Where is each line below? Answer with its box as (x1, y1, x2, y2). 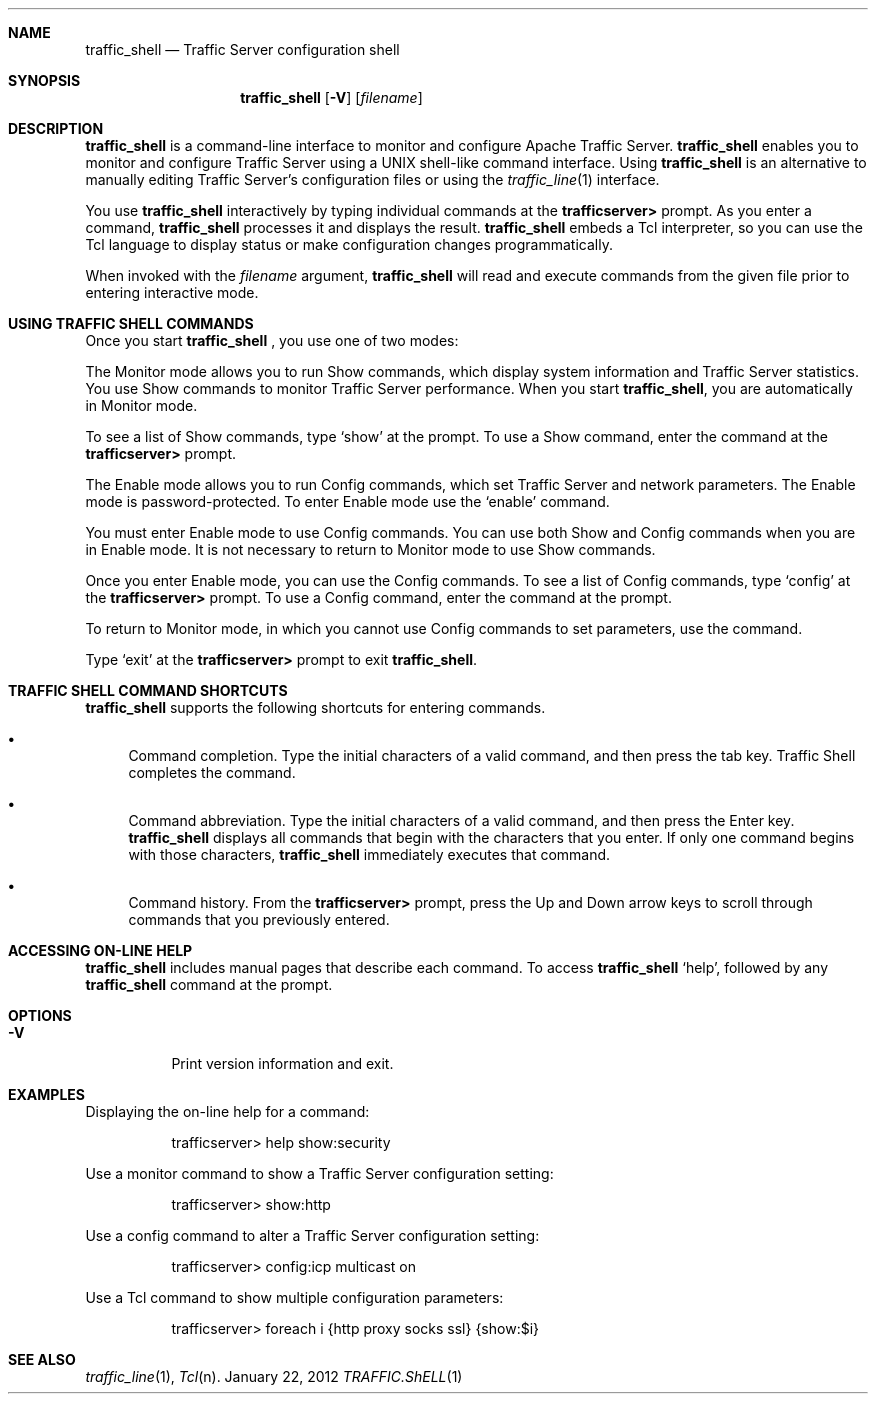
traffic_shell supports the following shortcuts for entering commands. (85, 699, 546, 716)
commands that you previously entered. (128, 911, 390, 928)
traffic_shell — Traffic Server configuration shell (85, 41, 400, 58)
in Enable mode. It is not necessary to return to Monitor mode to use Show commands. (85, 541, 656, 558)
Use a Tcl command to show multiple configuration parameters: (85, 1289, 504, 1306)
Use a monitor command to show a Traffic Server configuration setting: (85, 1165, 554, 1182)
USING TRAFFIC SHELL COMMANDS (8, 315, 254, 332)
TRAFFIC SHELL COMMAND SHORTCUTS (8, 682, 288, 699)
